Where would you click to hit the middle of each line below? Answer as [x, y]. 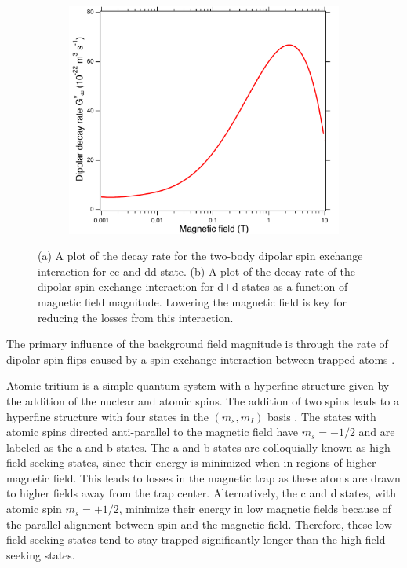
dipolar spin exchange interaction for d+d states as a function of [193, 286]
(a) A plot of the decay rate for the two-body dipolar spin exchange [200, 256]
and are [377, 432]
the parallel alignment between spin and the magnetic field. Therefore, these [189, 524]
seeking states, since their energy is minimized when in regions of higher [203, 462]
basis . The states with [322, 416]
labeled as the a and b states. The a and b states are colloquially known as [186, 447]
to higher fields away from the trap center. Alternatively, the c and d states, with [202, 493]
